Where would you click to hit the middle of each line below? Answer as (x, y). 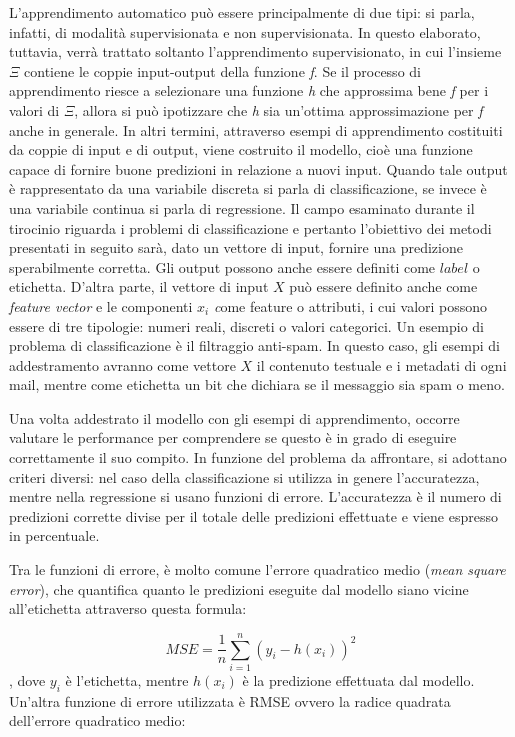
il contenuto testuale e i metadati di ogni (381, 364)
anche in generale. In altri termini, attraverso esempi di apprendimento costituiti (256, 129)
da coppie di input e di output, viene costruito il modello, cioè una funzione (241, 149)
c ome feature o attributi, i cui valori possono (350, 305)
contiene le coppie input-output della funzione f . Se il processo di (222, 70)
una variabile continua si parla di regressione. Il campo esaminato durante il (242, 207)
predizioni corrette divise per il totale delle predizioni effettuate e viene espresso (253, 515)
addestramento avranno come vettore (122, 364)
